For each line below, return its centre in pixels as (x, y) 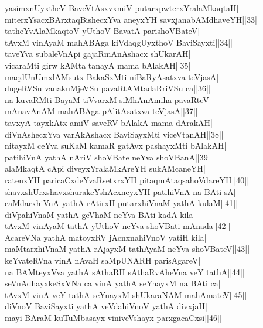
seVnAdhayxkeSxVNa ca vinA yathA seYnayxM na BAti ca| (113, 283)
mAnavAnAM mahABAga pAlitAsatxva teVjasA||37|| (101, 111)
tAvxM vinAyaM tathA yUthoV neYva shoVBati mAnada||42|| (118, 226)
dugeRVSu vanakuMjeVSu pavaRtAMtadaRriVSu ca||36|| (108, 88)
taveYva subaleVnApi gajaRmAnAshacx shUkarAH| (98, 54)
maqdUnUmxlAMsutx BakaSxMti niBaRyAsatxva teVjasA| (112, 76)
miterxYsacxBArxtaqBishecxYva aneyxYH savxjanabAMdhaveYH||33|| (132, 19)
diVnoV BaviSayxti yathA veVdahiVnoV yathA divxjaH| (106, 306)
